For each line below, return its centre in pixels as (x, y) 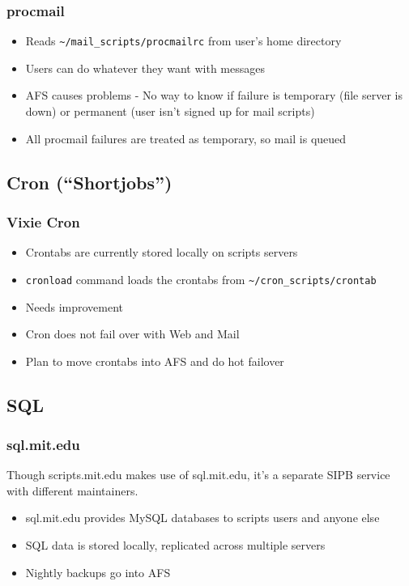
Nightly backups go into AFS (98, 572)
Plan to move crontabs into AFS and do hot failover (155, 361)
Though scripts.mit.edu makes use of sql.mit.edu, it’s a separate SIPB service (198, 475)
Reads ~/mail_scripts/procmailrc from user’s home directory (183, 41)
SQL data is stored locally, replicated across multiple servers (175, 545)
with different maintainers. (72, 490)
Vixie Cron (43, 221)
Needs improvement (75, 306)
